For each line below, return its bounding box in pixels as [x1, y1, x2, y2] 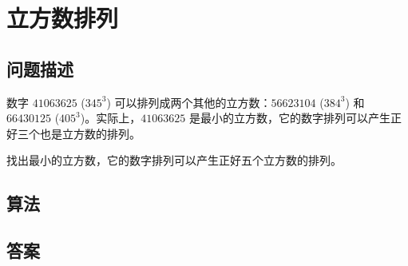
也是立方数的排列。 [39, 125, 141, 141]
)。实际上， [80, 109, 141, 126]
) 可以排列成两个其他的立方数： [106, 93, 271, 110]
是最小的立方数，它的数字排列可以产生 [188, 109, 390, 126]
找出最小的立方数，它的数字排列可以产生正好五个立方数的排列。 [6, 152, 342, 169]
